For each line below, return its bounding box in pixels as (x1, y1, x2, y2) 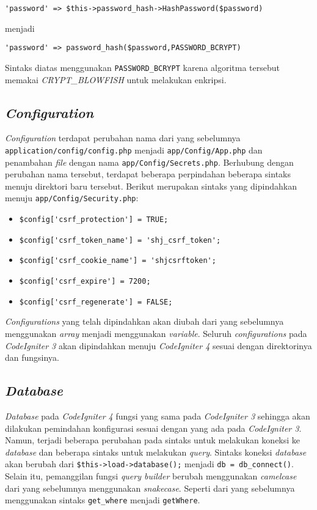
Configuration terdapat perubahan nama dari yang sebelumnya (5, 131, 241, 144)
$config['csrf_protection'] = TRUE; (19, 215, 169, 224)
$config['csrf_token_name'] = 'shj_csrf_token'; (19, 235, 221, 245)
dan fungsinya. (5, 351, 59, 364)
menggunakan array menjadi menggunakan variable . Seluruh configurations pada (5, 327, 307, 339)
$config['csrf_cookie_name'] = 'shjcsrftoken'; (19, 256, 216, 265)
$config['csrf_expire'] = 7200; (19, 277, 151, 286)
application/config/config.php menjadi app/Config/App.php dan (5, 143, 263, 156)
